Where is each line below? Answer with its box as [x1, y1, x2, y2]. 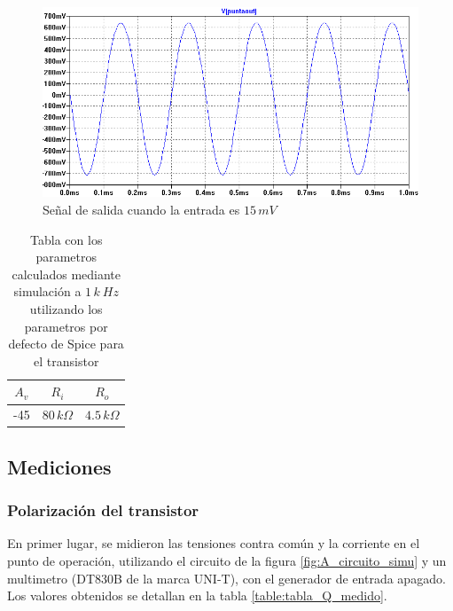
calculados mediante [12, 264, 121, 283]
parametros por [24, 317, 108, 335]
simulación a [13, 282, 82, 301]
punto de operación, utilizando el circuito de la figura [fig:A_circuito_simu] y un [7, 551, 447, 569]
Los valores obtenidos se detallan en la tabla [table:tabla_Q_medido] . [7, 586, 387, 605]
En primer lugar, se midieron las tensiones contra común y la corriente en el [7, 534, 420, 552]
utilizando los [29, 300, 103, 318]
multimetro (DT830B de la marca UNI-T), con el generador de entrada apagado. [7, 568, 446, 587]
